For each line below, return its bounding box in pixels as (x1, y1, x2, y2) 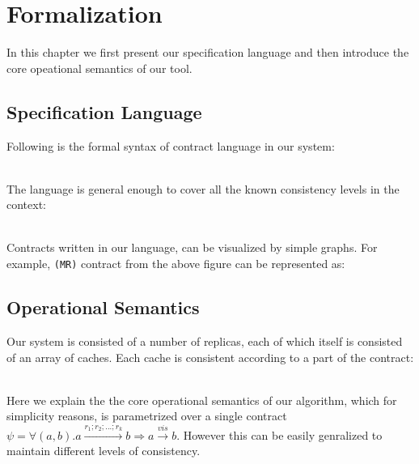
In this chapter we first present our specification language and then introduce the (6, 44, 409, 61)
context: (6, 196, 46, 213)
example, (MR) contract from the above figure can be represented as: (6, 255, 345, 272)
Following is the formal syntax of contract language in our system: (6, 137, 335, 154)
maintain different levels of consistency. (6, 442, 201, 459)
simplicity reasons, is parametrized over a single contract (6, 407, 287, 424)
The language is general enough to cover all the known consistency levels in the (6, 180, 400, 197)
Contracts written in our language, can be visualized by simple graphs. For (6, 239, 378, 256)
